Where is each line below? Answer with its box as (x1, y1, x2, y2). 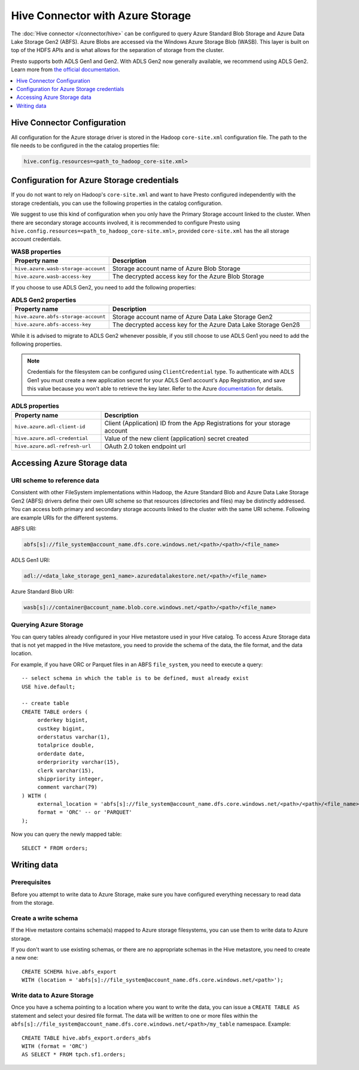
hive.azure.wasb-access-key (14, 273, 92, 280)
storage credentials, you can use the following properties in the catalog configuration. (11, 200, 223, 207)
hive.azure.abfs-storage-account (14, 313, 106, 320)
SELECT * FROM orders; (22, 845, 89, 851)
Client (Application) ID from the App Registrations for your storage (104, 419, 291, 427)
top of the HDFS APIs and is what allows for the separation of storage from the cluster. (11, 47, 224, 54)
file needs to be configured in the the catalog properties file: (11, 141, 160, 149)
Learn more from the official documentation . (11, 66, 120, 73)
